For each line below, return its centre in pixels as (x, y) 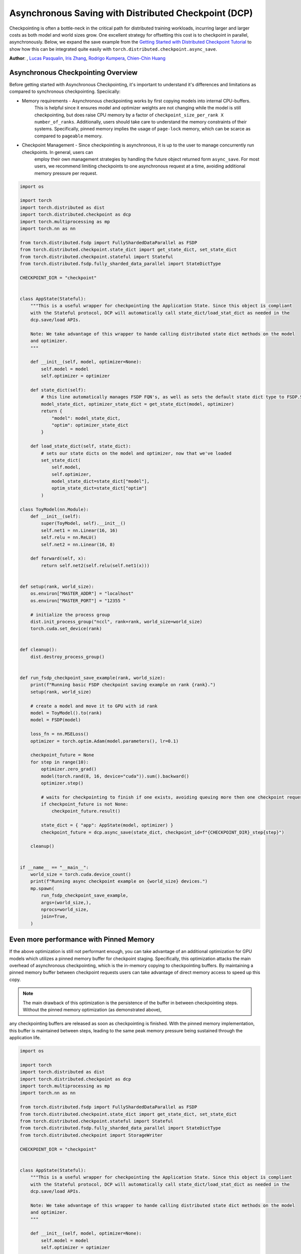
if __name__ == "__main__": (54, 867)
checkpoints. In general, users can (57, 152)
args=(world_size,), (66, 902)
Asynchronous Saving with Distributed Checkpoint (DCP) (131, 13)
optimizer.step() (62, 783)
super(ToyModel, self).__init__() (83, 523)
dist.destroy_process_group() (67, 657)
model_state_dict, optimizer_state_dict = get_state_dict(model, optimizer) (137, 404)
